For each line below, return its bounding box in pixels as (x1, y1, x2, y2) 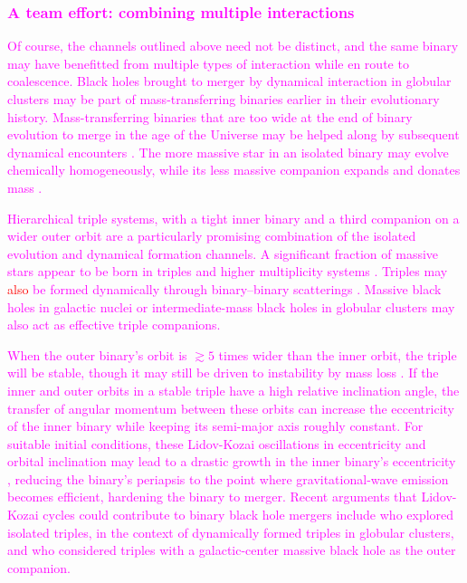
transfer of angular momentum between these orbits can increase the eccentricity (7, 398, 454, 417)
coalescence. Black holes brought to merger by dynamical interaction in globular (7, 72, 452, 91)
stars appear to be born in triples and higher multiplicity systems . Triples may (7, 262, 448, 281)
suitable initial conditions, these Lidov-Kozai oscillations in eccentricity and (7, 434, 426, 453)
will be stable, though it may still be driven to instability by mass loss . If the (7, 363, 439, 382)
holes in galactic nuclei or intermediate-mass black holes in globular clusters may (7, 297, 455, 316)
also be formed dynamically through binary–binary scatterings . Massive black (7, 279, 442, 298)
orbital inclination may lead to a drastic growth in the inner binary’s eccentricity (7, 452, 456, 471)
